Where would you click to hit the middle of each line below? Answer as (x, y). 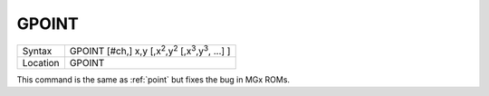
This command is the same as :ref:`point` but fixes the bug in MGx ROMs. (153, 79)
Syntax (37, 51)
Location (41, 62)
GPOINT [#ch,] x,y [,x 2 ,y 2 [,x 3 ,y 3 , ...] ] (150, 50)
